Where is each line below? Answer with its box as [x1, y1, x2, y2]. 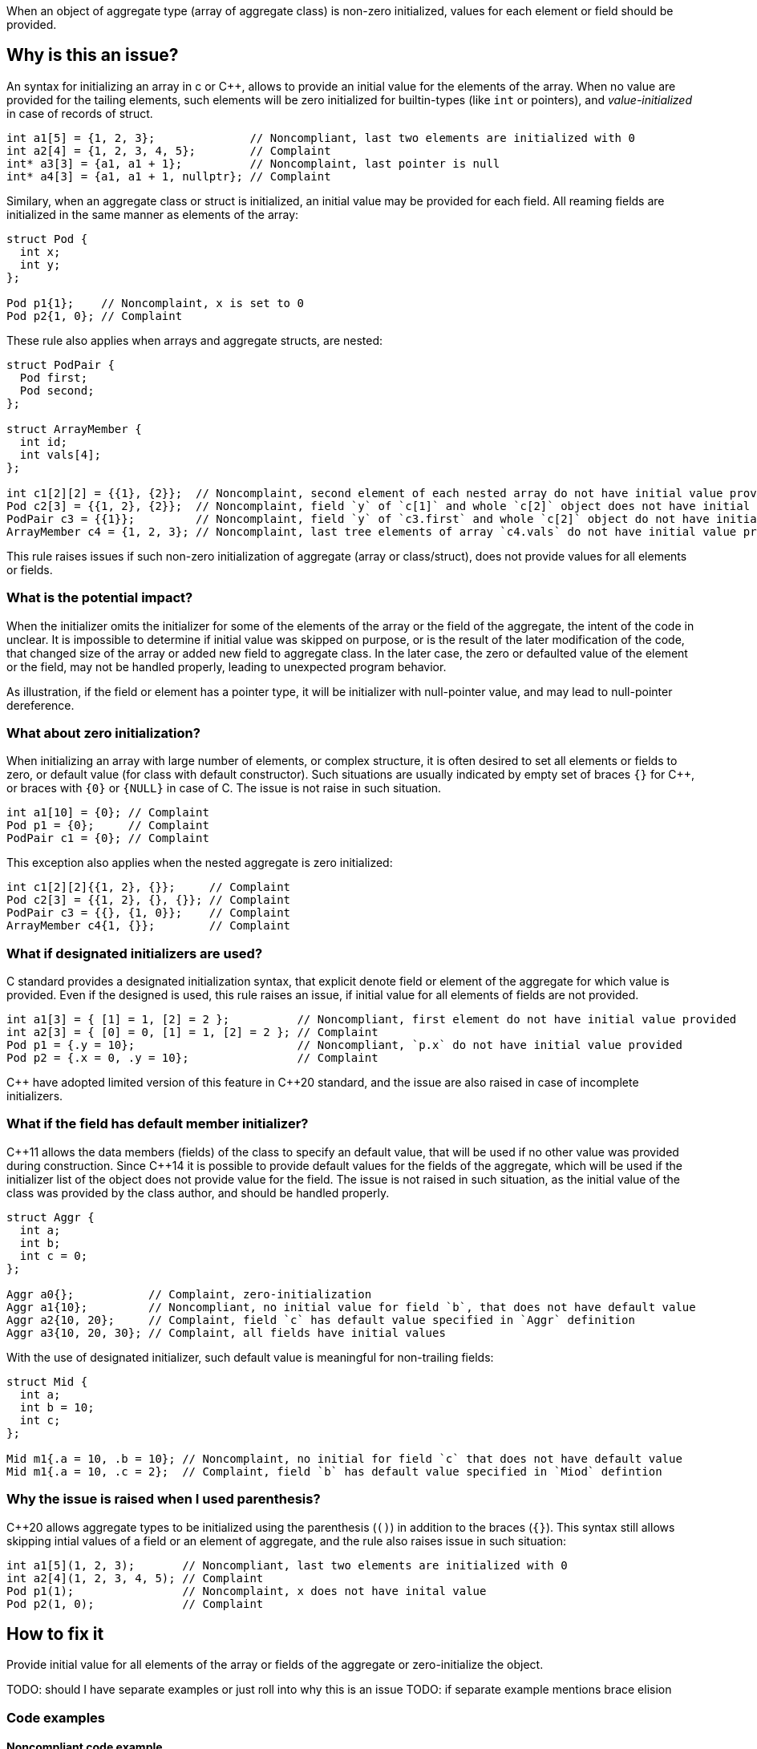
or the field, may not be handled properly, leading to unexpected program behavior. [6, 659, 447, 674]
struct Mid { [6, 1375, 88, 1388]
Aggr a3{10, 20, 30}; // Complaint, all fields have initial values [6, 1326, 446, 1339]
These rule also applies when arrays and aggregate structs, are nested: [6, 333, 383, 347]
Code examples [6, 1709, 106, 1726]
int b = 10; [19, 1400, 95, 1414]
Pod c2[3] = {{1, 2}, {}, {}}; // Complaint [6, 893, 291, 907]
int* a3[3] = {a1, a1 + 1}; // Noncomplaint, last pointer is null [6, 156, 500, 170]
